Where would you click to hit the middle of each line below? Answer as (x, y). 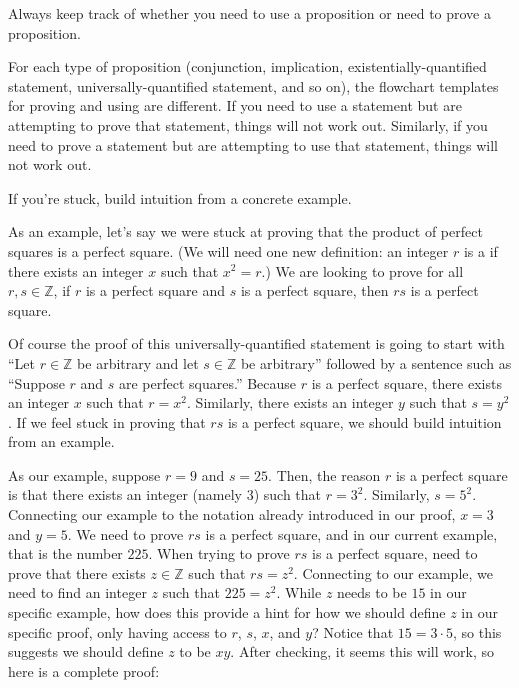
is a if (480, 250)
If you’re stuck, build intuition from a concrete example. (180, 197)
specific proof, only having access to (117, 631)
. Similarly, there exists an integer (290, 402)
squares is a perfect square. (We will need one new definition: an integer (228, 250)
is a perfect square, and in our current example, (351, 533)
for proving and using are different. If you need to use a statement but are (235, 105)
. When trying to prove (219, 553)
